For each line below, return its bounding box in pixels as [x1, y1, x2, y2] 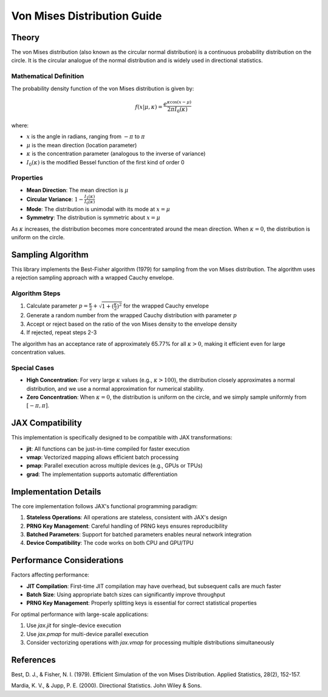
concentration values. [11, 349, 66, 356]
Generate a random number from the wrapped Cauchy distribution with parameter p [26, 312, 237, 319]
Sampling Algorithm [11, 250, 89, 260]
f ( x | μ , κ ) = [135, 103, 163, 110]
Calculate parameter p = [26, 302, 88, 310]
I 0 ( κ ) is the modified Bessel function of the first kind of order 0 [26, 158, 185, 167]
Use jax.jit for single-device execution [26, 622, 121, 629]
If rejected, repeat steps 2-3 [26, 329, 97, 336]
